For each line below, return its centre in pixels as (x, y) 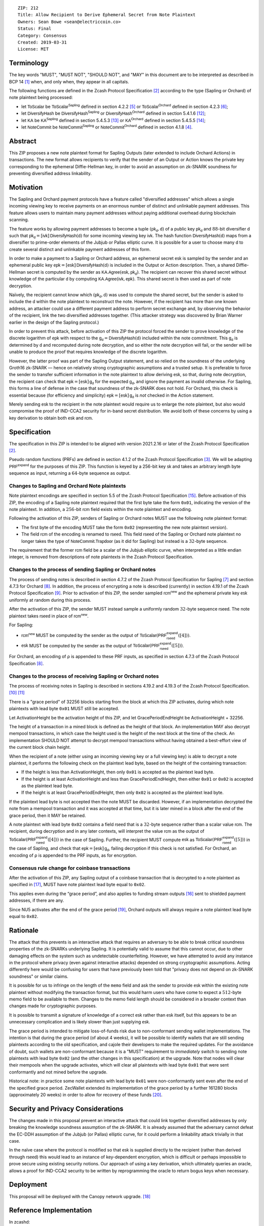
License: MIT (33, 49)
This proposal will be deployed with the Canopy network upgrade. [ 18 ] (80, 1196)
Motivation (26, 187)
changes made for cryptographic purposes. (53, 1006)
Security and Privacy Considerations (66, 1109)
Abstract (23, 141)
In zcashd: (20, 1222)
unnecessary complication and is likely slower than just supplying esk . (79, 1022)
